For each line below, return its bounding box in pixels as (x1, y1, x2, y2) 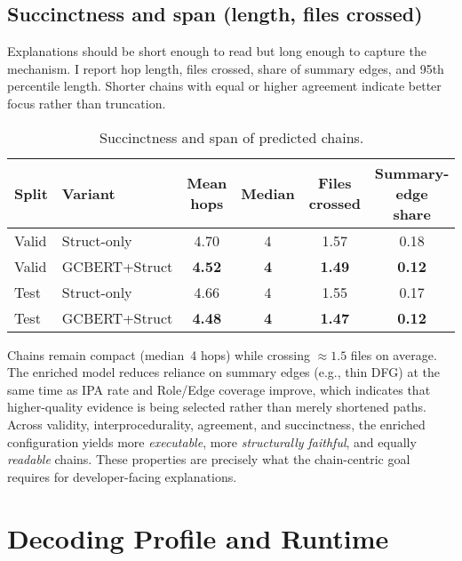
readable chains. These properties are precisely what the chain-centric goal (7, 450, 410, 469)
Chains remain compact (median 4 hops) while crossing (7, 345, 311, 364)
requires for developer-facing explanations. (7, 467, 237, 485)
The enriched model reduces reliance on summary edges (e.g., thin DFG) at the (7, 363, 440, 381)
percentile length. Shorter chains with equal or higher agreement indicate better (7, 76, 442, 95)
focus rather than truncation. (7, 93, 166, 112)
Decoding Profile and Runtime (7, 519, 389, 556)
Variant (61, 182, 115, 204)
